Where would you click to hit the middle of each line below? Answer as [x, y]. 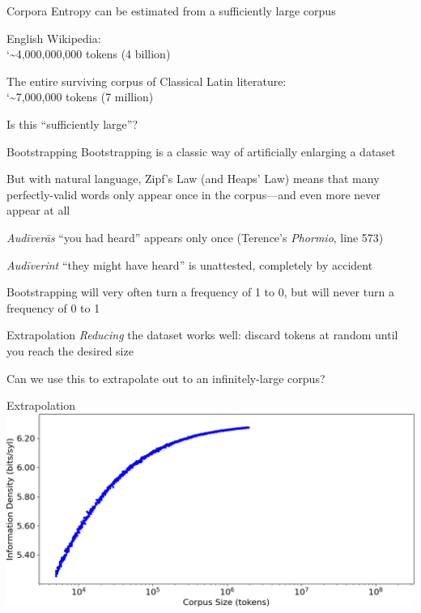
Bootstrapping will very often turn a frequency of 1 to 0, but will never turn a [200, 292]
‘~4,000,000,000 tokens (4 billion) [89, 54]
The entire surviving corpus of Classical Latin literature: [147, 81]
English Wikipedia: [54, 38]
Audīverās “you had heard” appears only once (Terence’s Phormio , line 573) [195, 237]
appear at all [38, 210]
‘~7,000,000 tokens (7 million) [80, 97]
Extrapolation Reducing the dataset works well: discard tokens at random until [202, 335]
